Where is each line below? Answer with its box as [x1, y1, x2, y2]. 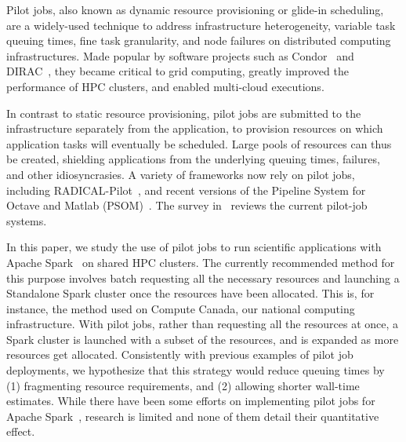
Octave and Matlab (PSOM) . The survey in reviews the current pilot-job [6, 197, 368, 214]
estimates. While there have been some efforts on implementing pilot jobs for [6, 393, 375, 409]
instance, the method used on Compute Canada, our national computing [6, 300, 355, 316]
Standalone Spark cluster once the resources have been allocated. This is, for [6, 285, 375, 301]
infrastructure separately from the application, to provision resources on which [6, 120, 383, 137]
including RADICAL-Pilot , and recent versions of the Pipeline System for [6, 181, 366, 198]
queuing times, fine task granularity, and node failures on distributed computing [6, 32, 391, 49]
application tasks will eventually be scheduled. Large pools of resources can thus [6, 135, 392, 152]
